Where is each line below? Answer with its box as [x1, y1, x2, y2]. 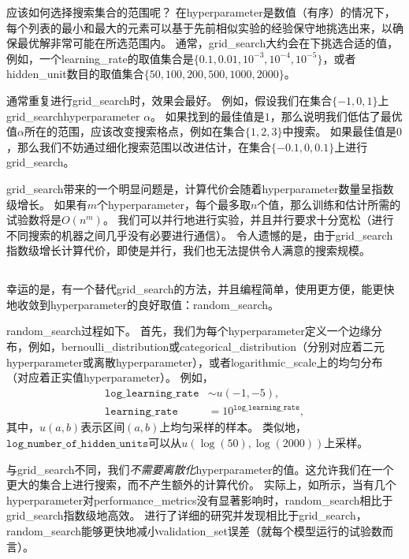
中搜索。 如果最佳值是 [282, 123, 397, 140]
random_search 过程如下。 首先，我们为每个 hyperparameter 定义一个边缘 [6, 322, 371, 339]
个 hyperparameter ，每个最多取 [96, 196, 251, 212]
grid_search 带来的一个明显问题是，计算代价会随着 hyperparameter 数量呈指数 [6, 180, 394, 196]
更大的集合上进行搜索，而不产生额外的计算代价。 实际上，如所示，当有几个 [6, 476, 396, 493]
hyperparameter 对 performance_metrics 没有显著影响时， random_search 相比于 [6, 491, 393, 508]
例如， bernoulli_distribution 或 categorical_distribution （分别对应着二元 [28, 338, 385, 355]
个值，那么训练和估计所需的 [257, 196, 401, 212]
